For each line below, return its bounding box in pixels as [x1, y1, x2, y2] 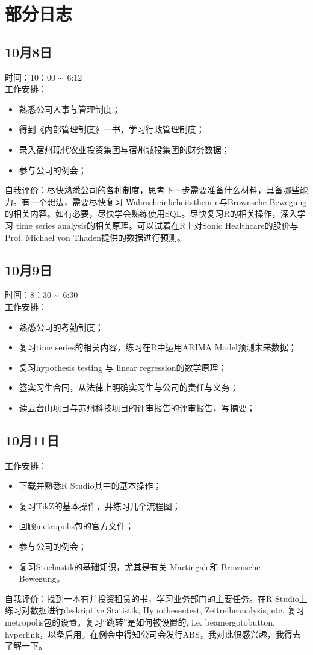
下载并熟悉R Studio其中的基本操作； [19, 479, 162, 492]
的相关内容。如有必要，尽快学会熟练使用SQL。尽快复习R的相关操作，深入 [5, 207, 297, 220]
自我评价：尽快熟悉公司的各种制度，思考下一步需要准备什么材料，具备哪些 [5, 184, 300, 196]
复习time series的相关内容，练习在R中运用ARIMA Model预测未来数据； [19, 341, 297, 353]
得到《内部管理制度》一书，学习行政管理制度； [19, 123, 205, 135]
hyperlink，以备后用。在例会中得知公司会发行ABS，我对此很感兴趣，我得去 [5, 627, 301, 640]
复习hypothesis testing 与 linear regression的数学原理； [19, 361, 227, 373]
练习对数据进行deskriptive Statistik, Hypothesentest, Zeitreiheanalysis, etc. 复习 [5, 604, 305, 616]
